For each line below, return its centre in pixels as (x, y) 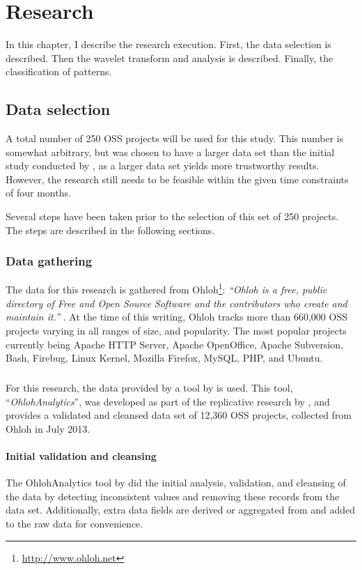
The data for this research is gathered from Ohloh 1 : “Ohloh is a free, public (166, 288)
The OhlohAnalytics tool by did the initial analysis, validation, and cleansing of (176, 483)
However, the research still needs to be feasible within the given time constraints (177, 179)
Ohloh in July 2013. (48, 428)
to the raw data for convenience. (74, 524)
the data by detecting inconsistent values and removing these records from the (173, 496)
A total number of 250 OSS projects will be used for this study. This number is (175, 138)
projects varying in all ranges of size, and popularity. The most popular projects (176, 330)
